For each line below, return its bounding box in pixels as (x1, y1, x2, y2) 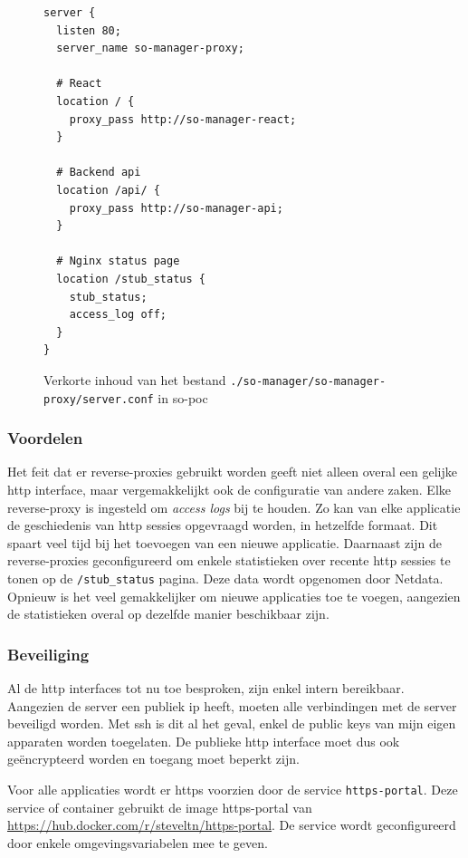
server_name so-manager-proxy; (56, 42, 244, 55)
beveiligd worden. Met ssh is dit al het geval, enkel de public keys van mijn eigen (7, 714, 456, 733)
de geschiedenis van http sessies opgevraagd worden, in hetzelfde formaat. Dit (7, 516, 438, 535)
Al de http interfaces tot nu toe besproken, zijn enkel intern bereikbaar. (7, 679, 405, 698)
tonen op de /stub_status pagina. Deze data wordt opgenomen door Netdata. (7, 568, 444, 587)
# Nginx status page (56, 255, 180, 268)
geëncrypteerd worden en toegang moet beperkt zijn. (7, 749, 300, 768)
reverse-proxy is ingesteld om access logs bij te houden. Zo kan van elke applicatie (7, 497, 461, 516)
